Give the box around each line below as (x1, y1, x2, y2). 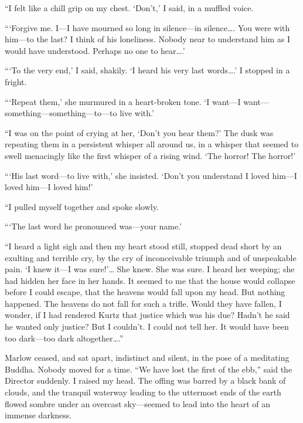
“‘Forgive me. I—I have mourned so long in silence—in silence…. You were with (5, 21, 290, 33)
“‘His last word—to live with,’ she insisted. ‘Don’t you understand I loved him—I (5, 169, 297, 181)
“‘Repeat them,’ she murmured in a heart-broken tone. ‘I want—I (5, 95, 241, 107)
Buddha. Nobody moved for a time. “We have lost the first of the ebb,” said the (5, 363, 292, 375)
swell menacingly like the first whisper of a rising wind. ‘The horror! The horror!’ (5, 149, 296, 161)
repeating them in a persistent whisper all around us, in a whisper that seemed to (5, 138, 299, 150)
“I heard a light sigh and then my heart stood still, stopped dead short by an (5, 239, 282, 252)
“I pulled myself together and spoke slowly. (5, 200, 159, 212)
